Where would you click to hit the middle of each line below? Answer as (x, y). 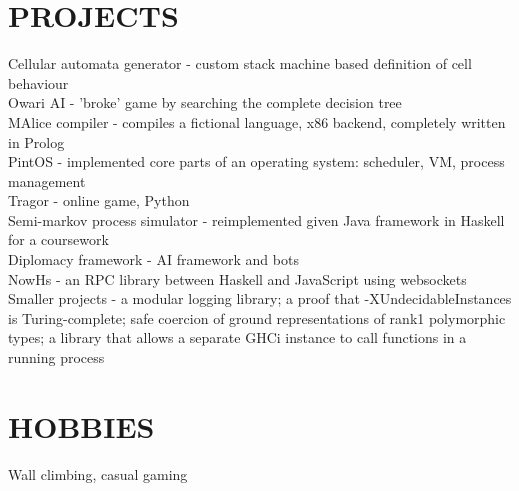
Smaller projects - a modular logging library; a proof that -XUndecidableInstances (260, 298)
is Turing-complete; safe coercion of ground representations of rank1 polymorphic (257, 317)
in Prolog (36, 141)
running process (56, 357)
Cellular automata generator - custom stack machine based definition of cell (240, 63)
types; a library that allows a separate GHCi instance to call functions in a (237, 337)
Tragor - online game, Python (99, 200)
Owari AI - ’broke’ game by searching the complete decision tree (205, 102)
